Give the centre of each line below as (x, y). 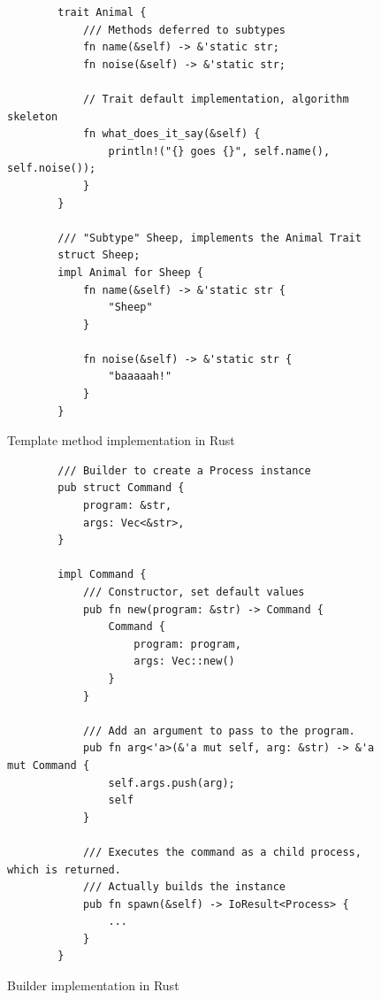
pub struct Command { (121, 488)
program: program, (187, 644)
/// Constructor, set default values (194, 592)
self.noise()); (52, 169)
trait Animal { (102, 12)
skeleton (33, 116)
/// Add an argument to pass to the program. (219, 731)
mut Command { (49, 765)
